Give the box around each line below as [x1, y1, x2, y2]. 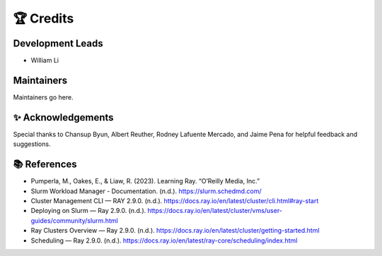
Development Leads [13, 37, 104, 49]
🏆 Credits [13, 11, 74, 26]
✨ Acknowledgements [13, 111, 114, 123]
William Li [30, 56, 59, 65]
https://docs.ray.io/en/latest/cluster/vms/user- [147, 207, 283, 215]
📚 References [13, 159, 77, 171]
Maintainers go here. [13, 92, 74, 102]
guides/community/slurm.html [30, 216, 118, 225]
